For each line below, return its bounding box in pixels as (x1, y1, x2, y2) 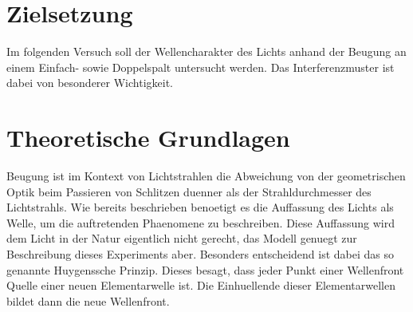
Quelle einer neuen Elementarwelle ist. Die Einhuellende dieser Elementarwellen (6, 277, 395, 294)
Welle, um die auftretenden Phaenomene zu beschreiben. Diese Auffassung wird (6, 214, 395, 231)
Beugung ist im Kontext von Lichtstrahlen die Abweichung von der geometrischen (6, 168, 406, 184)
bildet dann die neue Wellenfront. (6, 292, 170, 309)
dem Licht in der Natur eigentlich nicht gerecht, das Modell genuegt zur (6, 230, 357, 247)
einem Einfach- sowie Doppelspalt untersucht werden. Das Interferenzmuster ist (6, 58, 395, 75)
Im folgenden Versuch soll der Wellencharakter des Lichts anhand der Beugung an (6, 43, 407, 60)
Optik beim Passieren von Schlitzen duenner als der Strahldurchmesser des (6, 183, 372, 199)
